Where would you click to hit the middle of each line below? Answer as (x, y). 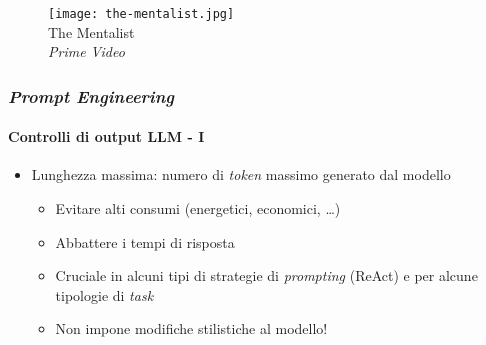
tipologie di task (104, 294)
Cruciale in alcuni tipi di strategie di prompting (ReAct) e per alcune (266, 275)
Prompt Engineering (91, 95)
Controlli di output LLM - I (106, 136)
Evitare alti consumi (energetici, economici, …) (198, 208)
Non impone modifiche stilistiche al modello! (191, 328)
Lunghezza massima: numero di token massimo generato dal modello (241, 174)
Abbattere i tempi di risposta (145, 241)
